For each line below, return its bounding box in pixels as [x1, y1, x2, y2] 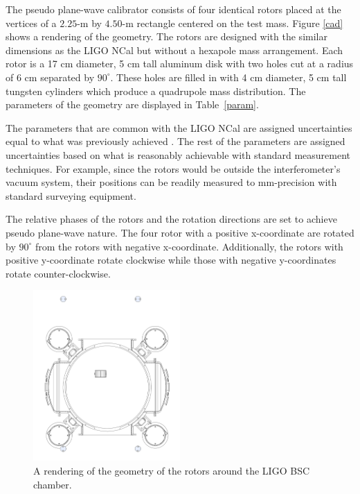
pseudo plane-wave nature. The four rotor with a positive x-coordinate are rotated [6, 225, 354, 239]
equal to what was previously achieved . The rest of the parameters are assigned [6, 134, 345, 148]
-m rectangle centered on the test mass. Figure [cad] [122, 15, 343, 30]
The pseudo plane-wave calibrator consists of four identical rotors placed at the [6, 2, 341, 16]
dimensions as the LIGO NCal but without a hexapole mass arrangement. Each [6, 42, 343, 57]
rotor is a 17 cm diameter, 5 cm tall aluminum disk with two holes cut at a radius [6, 56, 354, 71]
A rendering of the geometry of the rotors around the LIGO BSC [33, 463, 310, 477]
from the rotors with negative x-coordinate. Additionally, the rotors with [35, 239, 343, 253]
